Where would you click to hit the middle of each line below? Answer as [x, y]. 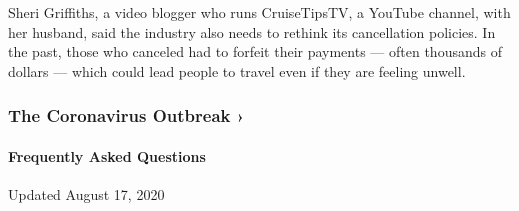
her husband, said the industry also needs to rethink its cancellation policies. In [252, 31]
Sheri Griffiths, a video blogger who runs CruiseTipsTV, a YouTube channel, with [259, 12]
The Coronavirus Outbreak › [126, 115]
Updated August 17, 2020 [86, 194]
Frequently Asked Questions [107, 155]
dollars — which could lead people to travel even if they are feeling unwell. [237, 70]
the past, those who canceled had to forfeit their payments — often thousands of [255, 51]
